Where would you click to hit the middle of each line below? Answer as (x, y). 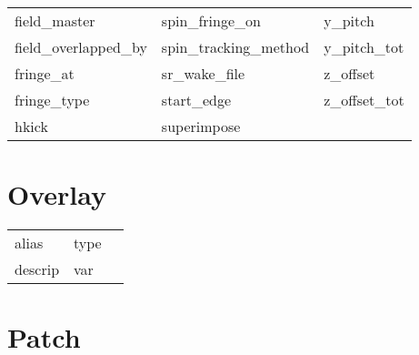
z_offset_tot (364, 100)
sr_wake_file (203, 73)
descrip (37, 269)
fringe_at (45, 73)
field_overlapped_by (81, 47)
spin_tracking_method (235, 47)
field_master (55, 20)
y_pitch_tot (364, 47)
